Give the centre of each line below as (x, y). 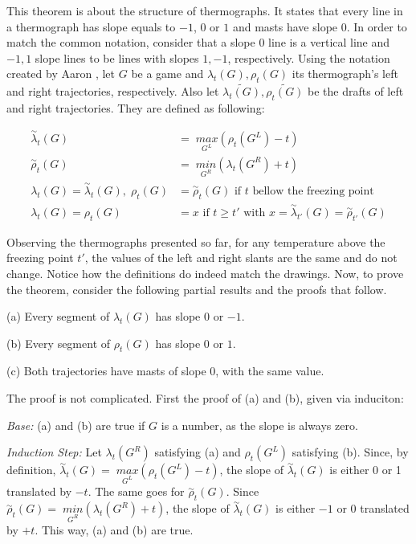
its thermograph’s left (345, 74)
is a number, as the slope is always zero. (259, 425)
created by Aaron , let (61, 74)
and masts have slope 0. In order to (320, 26)
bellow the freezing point (313, 191)
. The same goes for (136, 491)
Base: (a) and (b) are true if (76, 425)
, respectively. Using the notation (309, 57)
